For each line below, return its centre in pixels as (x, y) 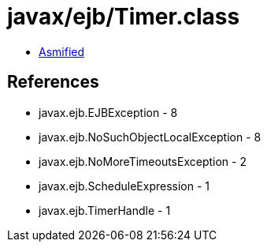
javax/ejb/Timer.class (124, 17)
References (53, 82)
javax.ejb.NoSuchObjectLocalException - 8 (150, 137)
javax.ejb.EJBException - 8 (108, 112)
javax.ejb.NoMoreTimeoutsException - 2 (143, 161)
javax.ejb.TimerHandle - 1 (105, 210)
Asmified (62, 51)
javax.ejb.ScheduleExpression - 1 (124, 186)
